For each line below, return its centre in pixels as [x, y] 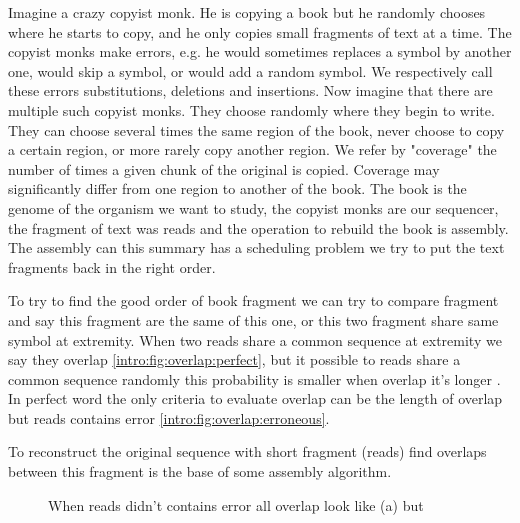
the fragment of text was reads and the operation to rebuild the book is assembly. [258, 227]
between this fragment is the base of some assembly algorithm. [200, 471]
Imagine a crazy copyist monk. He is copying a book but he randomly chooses [247, 12]
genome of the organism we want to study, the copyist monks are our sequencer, [253, 207]
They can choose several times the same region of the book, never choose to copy [256, 129]
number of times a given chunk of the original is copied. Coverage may [224, 168]
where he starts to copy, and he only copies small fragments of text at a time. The [260, 31]
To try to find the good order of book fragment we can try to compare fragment [253, 300]
